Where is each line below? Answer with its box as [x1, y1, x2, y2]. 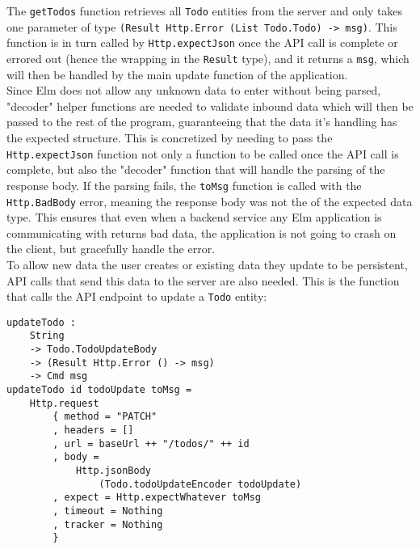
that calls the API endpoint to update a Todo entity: [6, 288, 267, 305]
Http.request [29, 397, 99, 409]
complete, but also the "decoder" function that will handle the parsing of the [6, 161, 385, 178]
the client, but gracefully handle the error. [6, 240, 216, 257]
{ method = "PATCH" [52, 411, 157, 423]
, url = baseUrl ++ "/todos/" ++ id [52, 437, 250, 450]
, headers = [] [52, 424, 134, 437]
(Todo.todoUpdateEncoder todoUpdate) [99, 478, 302, 490]
